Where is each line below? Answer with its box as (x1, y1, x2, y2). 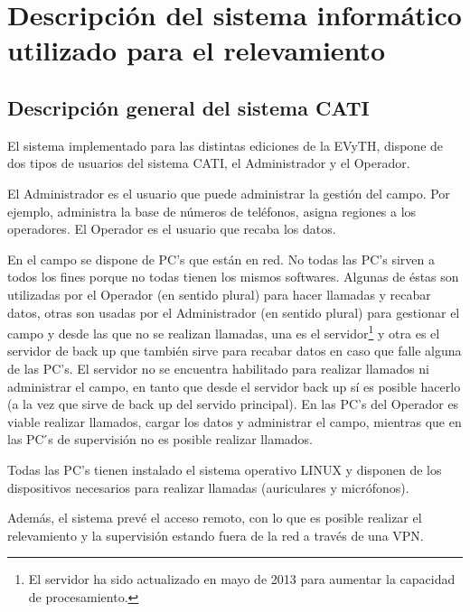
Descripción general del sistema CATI (7, 93, 370, 121)
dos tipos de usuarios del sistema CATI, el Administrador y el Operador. (7, 153, 410, 172)
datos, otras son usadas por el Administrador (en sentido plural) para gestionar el (7, 302, 460, 321)
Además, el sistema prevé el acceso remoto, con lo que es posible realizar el (7, 508, 422, 527)
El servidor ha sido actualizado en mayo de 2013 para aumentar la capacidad (28, 570, 456, 589)
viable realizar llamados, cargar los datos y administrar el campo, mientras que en (7, 412, 462, 431)
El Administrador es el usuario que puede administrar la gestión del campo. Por (7, 183, 450, 202)
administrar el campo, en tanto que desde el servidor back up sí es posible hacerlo (7, 376, 461, 395)
